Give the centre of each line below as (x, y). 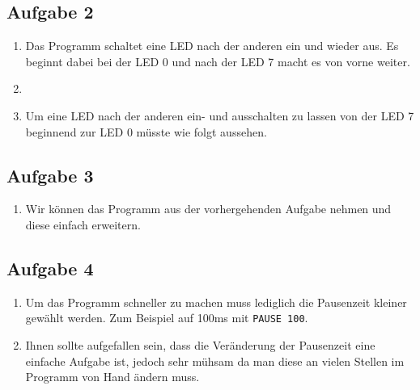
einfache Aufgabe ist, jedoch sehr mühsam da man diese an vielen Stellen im (215, 361)
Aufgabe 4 (50, 268)
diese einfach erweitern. (83, 224)
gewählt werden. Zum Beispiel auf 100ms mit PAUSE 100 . (167, 318)
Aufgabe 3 (50, 175)
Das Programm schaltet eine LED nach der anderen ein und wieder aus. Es (212, 46)
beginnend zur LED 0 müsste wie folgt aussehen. (146, 131)
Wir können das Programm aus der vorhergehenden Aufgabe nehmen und (208, 209)
